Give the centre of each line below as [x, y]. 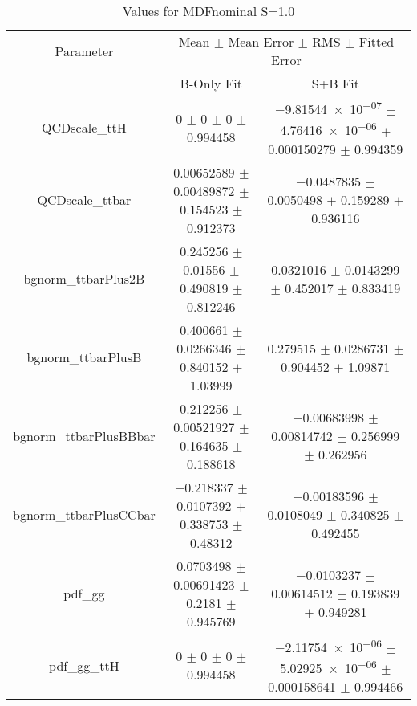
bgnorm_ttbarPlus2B [84, 279]
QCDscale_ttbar [84, 200]
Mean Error [261, 41]
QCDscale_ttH [84, 128]
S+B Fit [335, 83]
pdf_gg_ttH [84, 665]
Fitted [377, 41]
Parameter [84, 51]
